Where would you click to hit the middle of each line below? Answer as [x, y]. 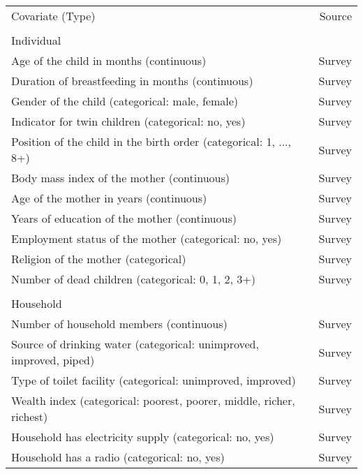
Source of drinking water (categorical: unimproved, [135, 344]
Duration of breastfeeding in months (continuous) [132, 81]
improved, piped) [53, 360]
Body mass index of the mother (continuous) [120, 178]
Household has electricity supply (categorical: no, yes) [143, 437]
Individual [36, 40]
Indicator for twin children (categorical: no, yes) [128, 121]
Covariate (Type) [53, 16]
